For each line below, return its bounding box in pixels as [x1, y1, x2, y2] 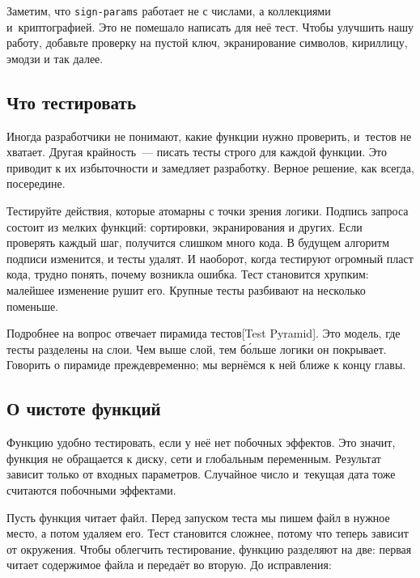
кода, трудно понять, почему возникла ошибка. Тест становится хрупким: [6, 266, 369, 283]
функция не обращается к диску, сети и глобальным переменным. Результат [6, 449, 381, 466]
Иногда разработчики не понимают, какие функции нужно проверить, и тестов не [6, 127, 412, 144]
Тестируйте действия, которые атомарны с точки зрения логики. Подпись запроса [6, 202, 409, 219]
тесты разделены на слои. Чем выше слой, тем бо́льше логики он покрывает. [6, 340, 387, 357]
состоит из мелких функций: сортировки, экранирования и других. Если [6, 218, 363, 235]
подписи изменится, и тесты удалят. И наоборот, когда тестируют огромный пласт [6, 249, 414, 266]
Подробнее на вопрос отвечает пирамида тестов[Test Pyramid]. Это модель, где [6, 325, 401, 342]
